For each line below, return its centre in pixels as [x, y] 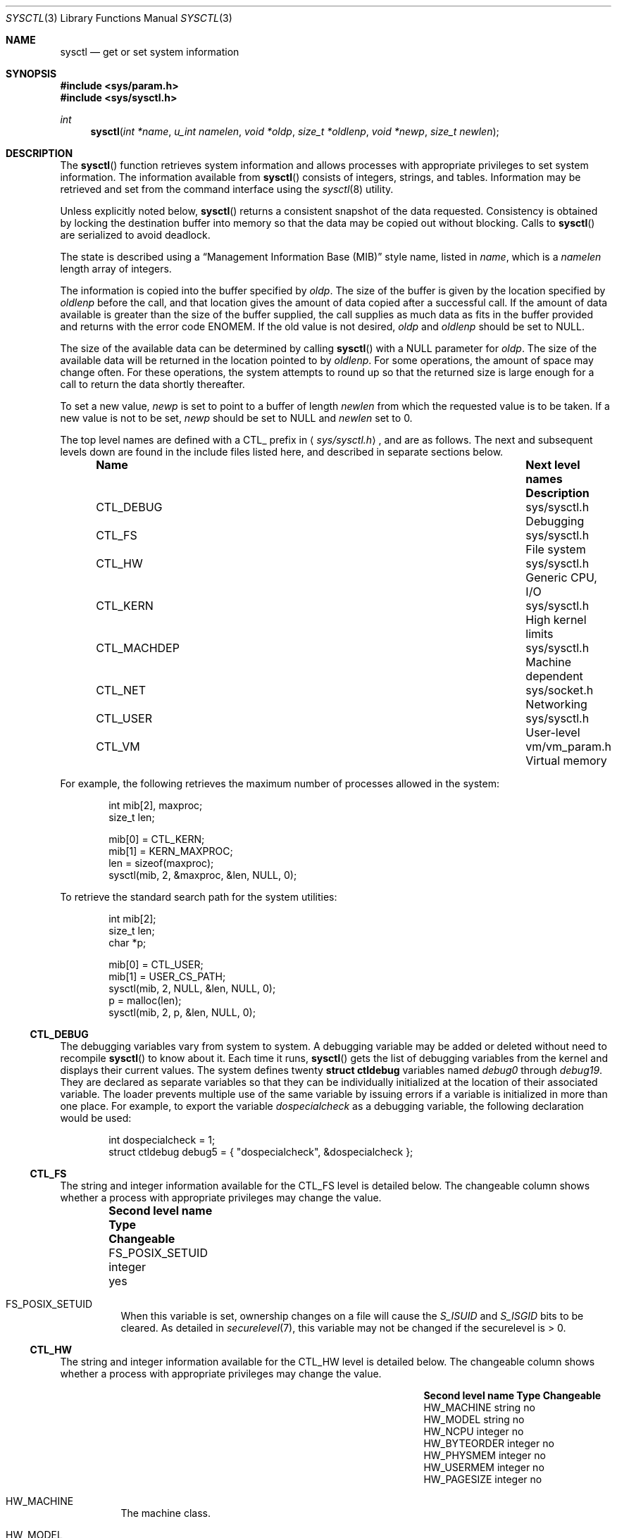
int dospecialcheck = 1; [162, 1140]
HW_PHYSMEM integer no [485, 1455]
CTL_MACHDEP [138, 648]
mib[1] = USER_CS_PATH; [167, 976]
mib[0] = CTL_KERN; [157, 839]
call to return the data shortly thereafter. [152, 384]
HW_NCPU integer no [474, 1431]
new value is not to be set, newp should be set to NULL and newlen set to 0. [236, 418]
